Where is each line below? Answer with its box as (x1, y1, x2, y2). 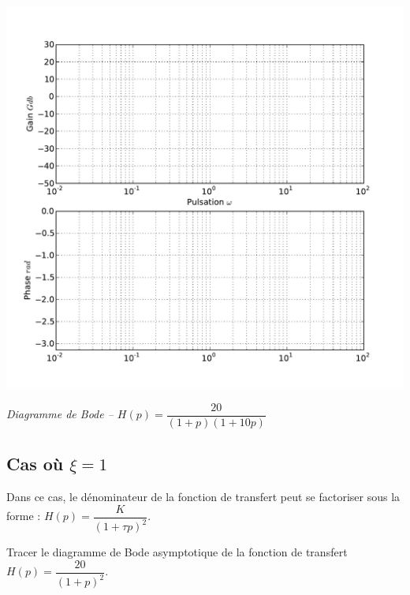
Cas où (6, 451, 64, 476)
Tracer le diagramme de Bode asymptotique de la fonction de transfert (6, 544, 348, 560)
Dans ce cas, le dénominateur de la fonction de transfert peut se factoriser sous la (6, 488, 401, 505)
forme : (6, 507, 41, 524)
